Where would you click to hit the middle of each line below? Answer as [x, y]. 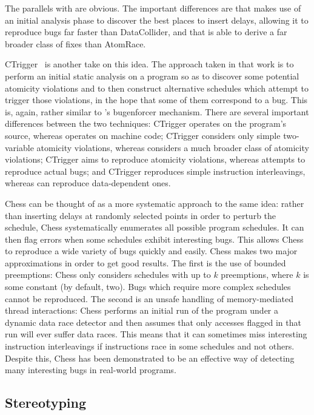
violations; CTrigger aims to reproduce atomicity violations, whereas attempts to [155, 159]
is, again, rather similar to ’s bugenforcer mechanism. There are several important [157, 111]
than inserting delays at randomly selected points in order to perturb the [141, 215]
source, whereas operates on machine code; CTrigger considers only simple [143, 135]
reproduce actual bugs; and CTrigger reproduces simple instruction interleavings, [155, 171]
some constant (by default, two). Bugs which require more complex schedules [148, 287]
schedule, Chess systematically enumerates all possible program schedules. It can [155, 227]
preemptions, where [257, 275]
